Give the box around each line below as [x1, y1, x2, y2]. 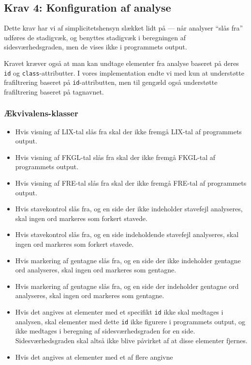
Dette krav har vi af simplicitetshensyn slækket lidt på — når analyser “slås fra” [4, 23, 243, 33]
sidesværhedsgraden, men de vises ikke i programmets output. [4, 42, 187, 52]
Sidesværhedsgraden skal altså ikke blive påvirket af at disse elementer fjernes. [15, 335, 248, 345]
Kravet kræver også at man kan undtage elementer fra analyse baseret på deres [4, 58, 239, 68]
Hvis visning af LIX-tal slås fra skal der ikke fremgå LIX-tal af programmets [15, 126, 242, 136]
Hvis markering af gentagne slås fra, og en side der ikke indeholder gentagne [15, 255, 241, 265]
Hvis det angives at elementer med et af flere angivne [15, 351, 173, 362]
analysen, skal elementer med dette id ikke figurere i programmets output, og [15, 316, 245, 326]
